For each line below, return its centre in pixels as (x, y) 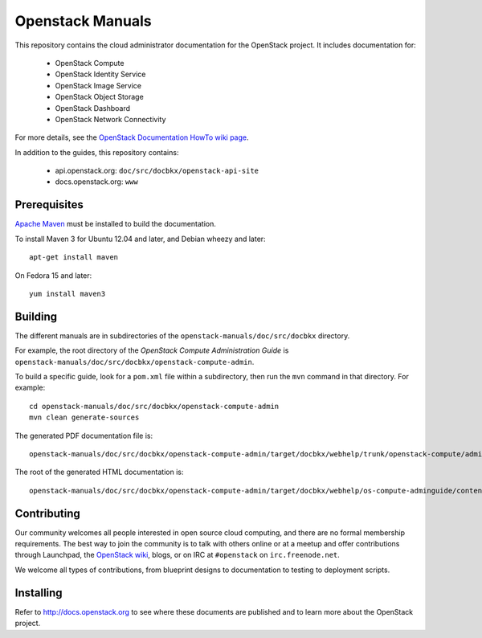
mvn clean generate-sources (84, 417)
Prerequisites (49, 205)
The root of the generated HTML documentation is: (99, 472)
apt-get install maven (74, 258)
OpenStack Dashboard (93, 108)
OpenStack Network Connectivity (110, 119)
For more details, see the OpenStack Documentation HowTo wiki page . (132, 137)
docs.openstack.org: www (96, 182)
